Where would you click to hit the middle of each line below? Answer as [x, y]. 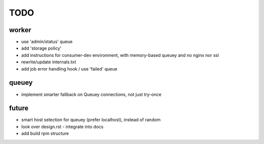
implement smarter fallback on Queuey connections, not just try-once [91, 94]
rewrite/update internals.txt [49, 62]
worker [20, 30]
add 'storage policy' [41, 48]
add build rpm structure [45, 133]
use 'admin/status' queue [47, 42]
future [19, 108]
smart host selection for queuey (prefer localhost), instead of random [91, 120]
